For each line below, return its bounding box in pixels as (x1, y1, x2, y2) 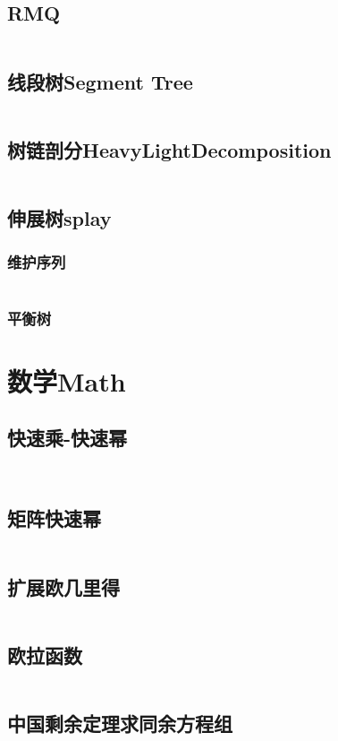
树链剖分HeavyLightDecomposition (7, 135, 332, 163)
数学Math (7, 362, 126, 399)
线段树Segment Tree (7, 67, 193, 95)
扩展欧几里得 (7, 573, 120, 600)
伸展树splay (7, 204, 112, 231)
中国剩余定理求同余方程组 (7, 710, 232, 737)
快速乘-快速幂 (7, 424, 128, 452)
